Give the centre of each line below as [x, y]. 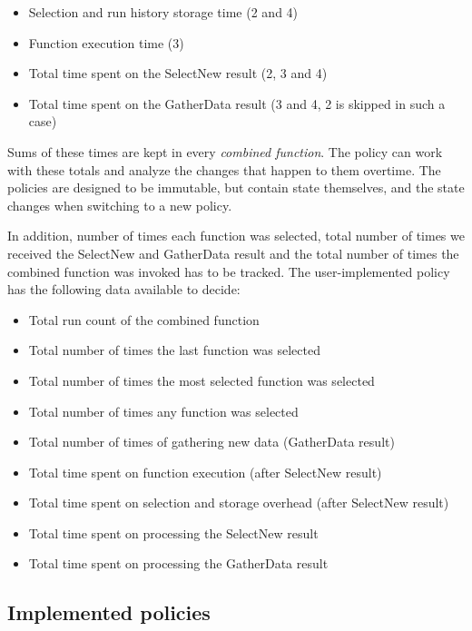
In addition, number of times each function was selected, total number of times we [236, 236]
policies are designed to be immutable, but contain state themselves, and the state [236, 187]
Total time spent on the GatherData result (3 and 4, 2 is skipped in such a [237, 103]
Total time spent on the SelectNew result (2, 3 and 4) [178, 73]
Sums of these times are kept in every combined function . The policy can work [225, 151]
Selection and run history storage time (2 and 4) [163, 12]
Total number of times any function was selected [163, 411]
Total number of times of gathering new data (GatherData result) [211, 442]
